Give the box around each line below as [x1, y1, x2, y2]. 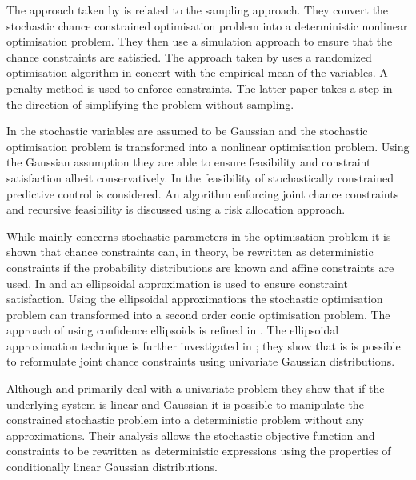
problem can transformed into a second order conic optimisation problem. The [6, 306, 390, 322]
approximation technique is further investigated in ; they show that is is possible [6, 337, 401, 354]
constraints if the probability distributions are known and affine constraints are [6, 258, 394, 275]
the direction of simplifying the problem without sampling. [6, 95, 294, 112]
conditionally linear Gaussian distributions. [6, 458, 218, 475]
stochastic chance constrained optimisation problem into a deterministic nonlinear [6, 17, 408, 34]
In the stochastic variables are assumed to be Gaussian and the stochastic [6, 122, 368, 139]
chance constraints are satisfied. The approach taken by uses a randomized [6, 48, 372, 65]
